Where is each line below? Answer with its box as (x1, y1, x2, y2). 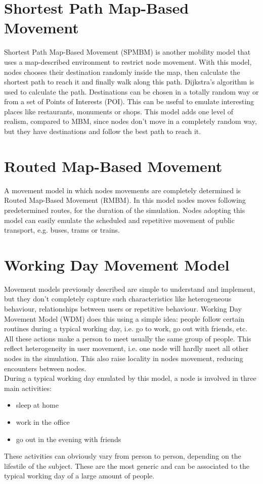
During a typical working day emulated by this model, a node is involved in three (4, 373, 256, 383)
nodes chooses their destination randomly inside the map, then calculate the (4, 66, 240, 77)
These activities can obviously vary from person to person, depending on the (4, 451, 241, 461)
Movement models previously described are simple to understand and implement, (4, 283, 255, 294)
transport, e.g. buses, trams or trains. (4, 225, 120, 235)
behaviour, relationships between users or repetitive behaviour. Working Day (4, 303, 242, 314)
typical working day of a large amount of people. (4, 470, 155, 481)
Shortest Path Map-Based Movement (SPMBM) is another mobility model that (4, 47, 251, 57)
